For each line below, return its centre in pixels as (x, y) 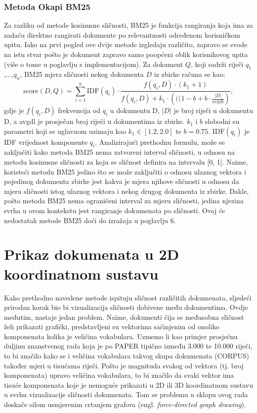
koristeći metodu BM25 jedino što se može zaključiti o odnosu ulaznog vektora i (125, 171)
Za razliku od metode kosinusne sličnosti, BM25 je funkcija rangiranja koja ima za (128, 25)
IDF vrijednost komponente (46, 142)
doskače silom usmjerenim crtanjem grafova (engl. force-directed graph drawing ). (125, 404)
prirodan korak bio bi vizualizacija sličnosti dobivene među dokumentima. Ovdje (126, 307)
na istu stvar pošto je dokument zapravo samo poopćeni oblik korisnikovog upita (126, 54)
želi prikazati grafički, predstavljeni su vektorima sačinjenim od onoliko (112, 326)
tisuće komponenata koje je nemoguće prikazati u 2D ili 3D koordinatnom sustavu (128, 384)
